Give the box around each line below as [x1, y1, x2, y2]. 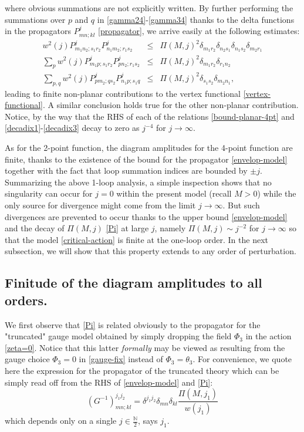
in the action [245, 330, 292, 342]
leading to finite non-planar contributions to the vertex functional [5, 87, 241, 99]
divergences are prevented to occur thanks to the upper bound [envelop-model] [5, 210, 288, 222]
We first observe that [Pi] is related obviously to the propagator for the [5, 318, 261, 330]
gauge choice [5, 353, 50, 365]
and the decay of [5, 222, 65, 234]
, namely [154, 222, 186, 234]
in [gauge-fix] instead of [79, 353, 163, 365]
